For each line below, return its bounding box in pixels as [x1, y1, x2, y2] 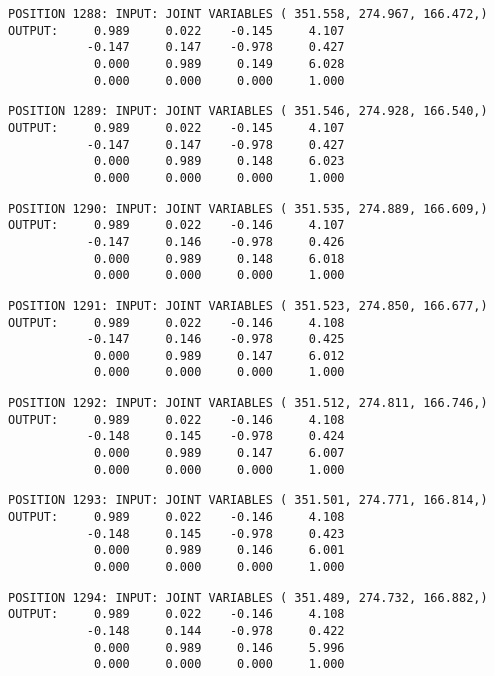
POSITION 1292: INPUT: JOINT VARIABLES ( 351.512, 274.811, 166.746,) [8, 396, 488, 411]
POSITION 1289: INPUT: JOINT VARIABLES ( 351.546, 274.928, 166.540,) [8, 104, 488, 119]
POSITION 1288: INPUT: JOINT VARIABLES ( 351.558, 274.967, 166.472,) [8, 7, 488, 21]
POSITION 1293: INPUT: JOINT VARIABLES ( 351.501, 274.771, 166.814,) [8, 493, 488, 508]
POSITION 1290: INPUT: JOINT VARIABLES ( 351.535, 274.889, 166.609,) [8, 201, 488, 216]
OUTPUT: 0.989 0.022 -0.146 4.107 [8, 218, 345, 233]
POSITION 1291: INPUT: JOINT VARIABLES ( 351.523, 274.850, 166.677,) [8, 298, 488, 313]
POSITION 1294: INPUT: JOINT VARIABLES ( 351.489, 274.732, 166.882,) [8, 590, 488, 605]
